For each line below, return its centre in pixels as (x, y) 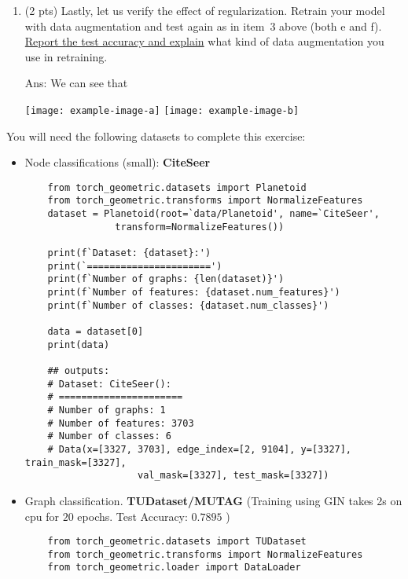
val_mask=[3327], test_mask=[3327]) (233, 476)
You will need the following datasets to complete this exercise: (156, 136)
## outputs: (79, 371)
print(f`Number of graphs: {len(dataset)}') (166, 279)
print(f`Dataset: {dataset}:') (129, 253)
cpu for (42, 516)
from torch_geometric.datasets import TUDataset (177, 542)
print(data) (79, 344)
